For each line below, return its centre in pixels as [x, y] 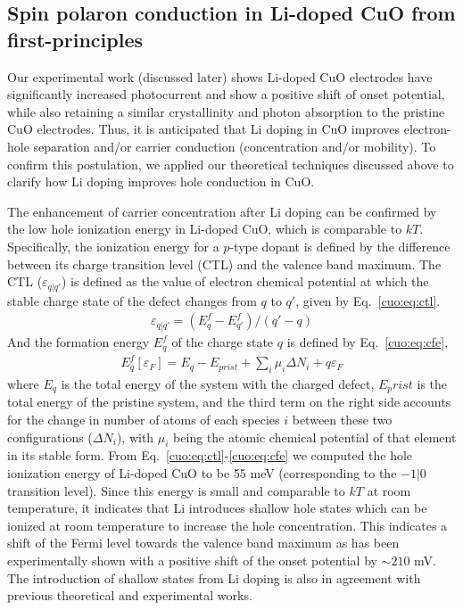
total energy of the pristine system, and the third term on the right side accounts [229, 402]
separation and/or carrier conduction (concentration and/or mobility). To [235, 146]
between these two [342, 420]
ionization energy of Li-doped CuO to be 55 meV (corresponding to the [202, 473]
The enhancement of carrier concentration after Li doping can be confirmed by [222, 211]
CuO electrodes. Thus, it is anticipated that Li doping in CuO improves [204, 129]
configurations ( [50, 437]
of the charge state [223, 342]
